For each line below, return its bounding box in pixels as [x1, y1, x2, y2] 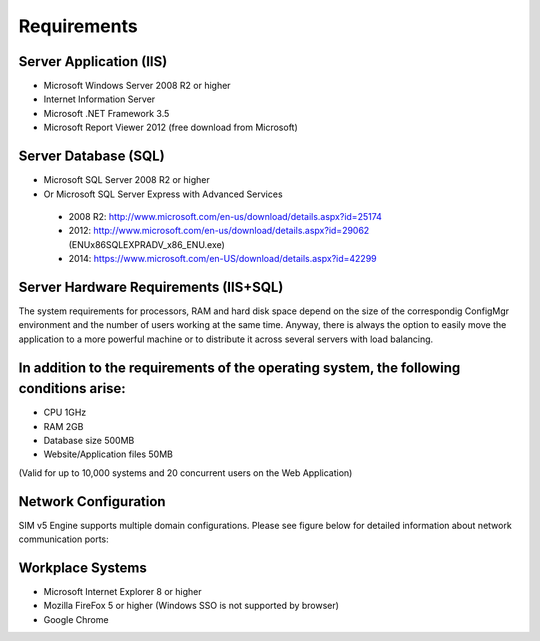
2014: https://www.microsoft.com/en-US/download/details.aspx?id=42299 [68, 253, 377, 265]
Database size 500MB [43, 435, 135, 447]
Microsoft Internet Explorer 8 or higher [43, 586, 202, 598]
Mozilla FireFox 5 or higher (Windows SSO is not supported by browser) [43, 600, 340, 612]
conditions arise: [18, 380, 127, 397]
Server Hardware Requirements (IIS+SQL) [18, 278, 284, 295]
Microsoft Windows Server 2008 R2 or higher [43, 80, 231, 92]
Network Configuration [18, 493, 166, 510]
